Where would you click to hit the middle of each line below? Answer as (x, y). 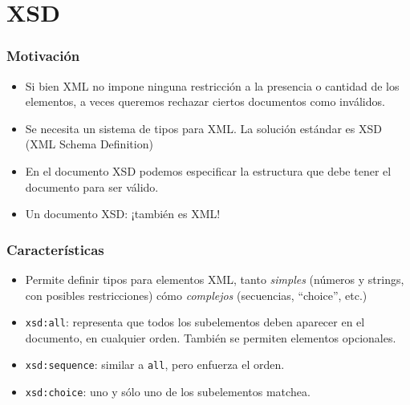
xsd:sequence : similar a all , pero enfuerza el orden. (155, 364)
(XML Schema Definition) (89, 144)
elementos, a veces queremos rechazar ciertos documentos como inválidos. (205, 101)
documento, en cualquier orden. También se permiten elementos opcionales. (211, 337)
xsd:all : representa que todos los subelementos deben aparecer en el (195, 322)
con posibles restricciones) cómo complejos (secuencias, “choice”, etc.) (196, 295)
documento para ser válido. (92, 186)
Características (55, 249)
